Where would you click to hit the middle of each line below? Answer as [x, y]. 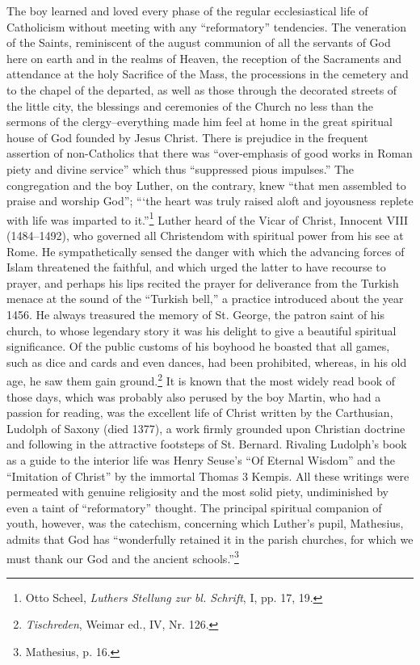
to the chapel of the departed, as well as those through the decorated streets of [202, 89]
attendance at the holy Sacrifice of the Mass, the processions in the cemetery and [208, 74]
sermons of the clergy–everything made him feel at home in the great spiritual [199, 122]
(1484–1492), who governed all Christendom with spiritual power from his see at [205, 235]
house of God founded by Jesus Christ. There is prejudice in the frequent [187, 137]
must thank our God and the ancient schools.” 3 [123, 557]
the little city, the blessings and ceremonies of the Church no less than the [190, 105]
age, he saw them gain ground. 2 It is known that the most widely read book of [201, 379]
